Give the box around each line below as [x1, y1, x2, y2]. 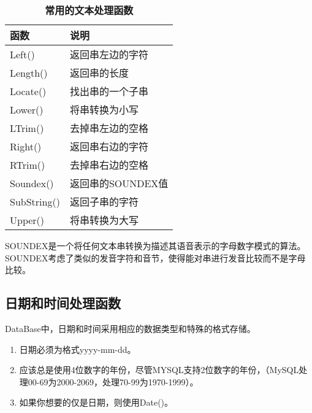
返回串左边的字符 [69, 47, 148, 61]
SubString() [10, 194, 60, 209]
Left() [10, 47, 35, 61]
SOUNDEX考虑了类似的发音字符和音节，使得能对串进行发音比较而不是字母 [5, 251, 306, 264]
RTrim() [10, 157, 45, 172]
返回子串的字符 [69, 195, 139, 209]
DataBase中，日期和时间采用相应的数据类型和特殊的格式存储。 [5, 322, 256, 334]
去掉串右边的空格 [69, 158, 148, 172]
